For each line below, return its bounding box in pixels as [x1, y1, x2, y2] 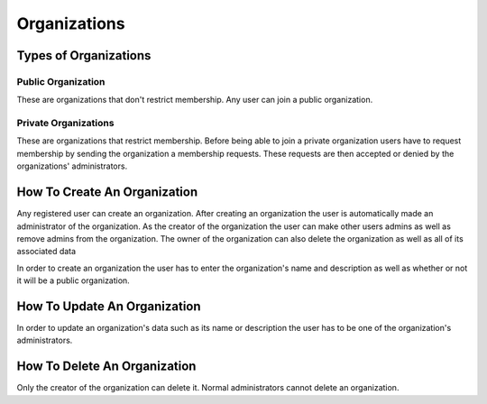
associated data [16, 246, 77, 257]
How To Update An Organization [16, 298, 202, 314]
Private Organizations [16, 117, 115, 130]
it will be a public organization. [16, 275, 130, 286]
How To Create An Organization [16, 185, 198, 200]
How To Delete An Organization [16, 359, 197, 374]
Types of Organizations [16, 48, 152, 63]
